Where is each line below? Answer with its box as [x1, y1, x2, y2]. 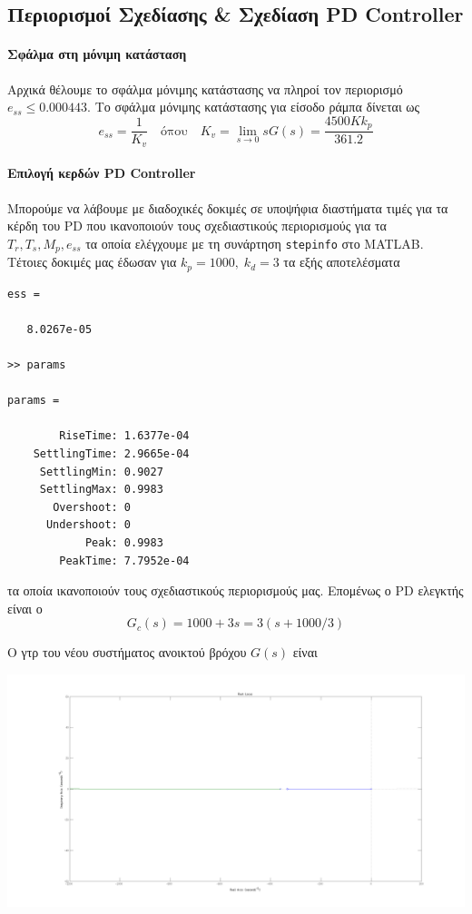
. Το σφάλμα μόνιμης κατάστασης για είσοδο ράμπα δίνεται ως [87, 97, 420, 116]
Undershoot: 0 [45, 518, 132, 532]
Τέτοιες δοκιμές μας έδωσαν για [7, 252, 177, 271]
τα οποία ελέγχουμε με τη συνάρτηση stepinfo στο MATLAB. [85, 233, 424, 252]
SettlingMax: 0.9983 [39, 483, 163, 496]
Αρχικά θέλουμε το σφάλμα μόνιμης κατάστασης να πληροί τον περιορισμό [7, 79, 403, 98]
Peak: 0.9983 [84, 536, 163, 549]
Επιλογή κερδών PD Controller [7, 163, 196, 182]
